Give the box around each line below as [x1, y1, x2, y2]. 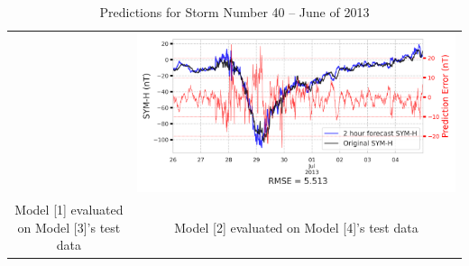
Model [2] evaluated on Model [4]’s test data [174, 217, 418, 236]
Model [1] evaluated [14, 200, 124, 219]
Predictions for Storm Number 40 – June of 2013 [99, 3, 370, 21]
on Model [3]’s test [17, 217, 121, 236]
